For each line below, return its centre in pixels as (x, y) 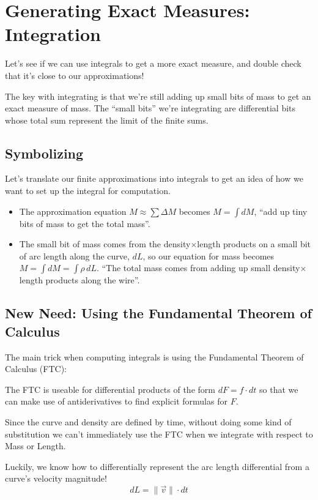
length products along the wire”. (79, 280)
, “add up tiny (281, 211)
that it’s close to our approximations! (75, 75)
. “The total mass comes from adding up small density (198, 268)
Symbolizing (44, 153)
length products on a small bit (254, 244)
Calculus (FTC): (36, 369)
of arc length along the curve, (74, 256)
